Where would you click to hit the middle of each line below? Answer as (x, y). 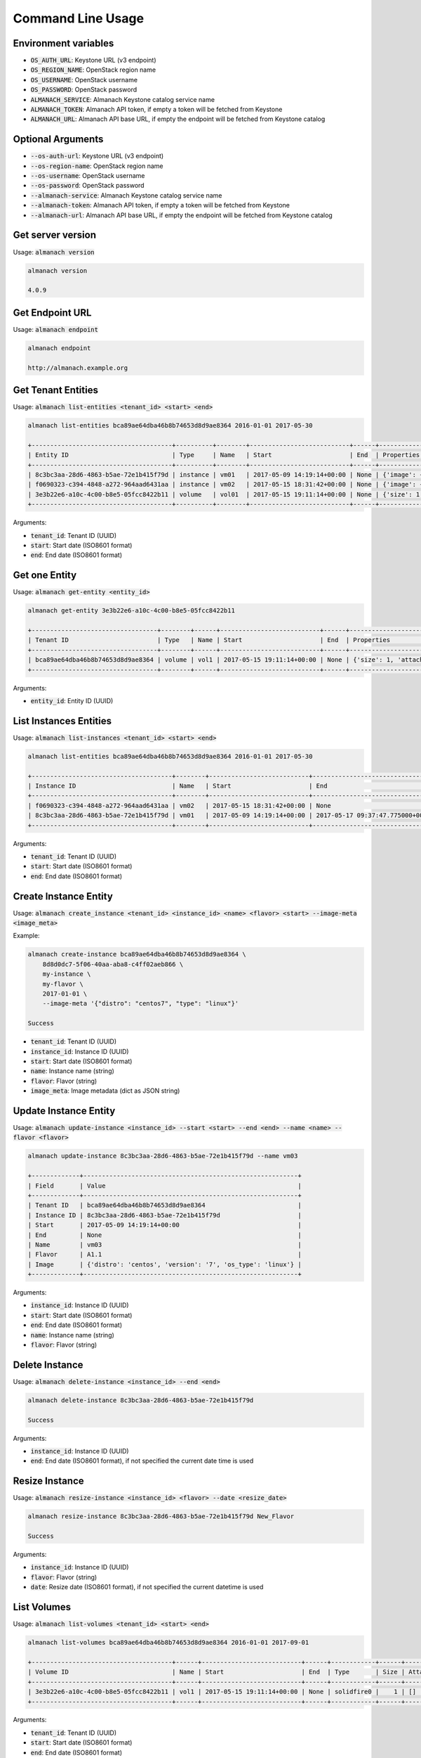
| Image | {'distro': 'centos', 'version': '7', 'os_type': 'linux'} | (165, 1264)
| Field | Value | (165, 1186)
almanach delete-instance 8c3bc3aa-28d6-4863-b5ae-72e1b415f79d (141, 1400)
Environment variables (64, 43)
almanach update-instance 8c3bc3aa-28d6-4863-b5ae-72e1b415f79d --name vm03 (163, 1156)
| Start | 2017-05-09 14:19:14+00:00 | (165, 1225)
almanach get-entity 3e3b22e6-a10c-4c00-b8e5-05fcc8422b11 (131, 611)
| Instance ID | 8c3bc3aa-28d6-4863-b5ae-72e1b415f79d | (165, 1215)
